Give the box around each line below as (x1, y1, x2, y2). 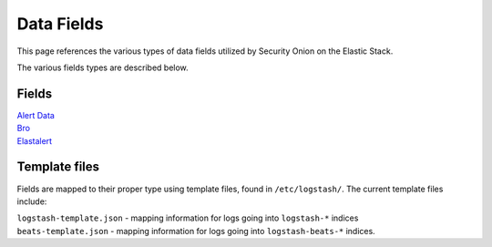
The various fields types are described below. (16, 62, 189, 73)
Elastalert (16, 135, 53, 146)
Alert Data (16, 109, 55, 120)
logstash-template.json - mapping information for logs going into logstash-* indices (16, 212, 359, 223)
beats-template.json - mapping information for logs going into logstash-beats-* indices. (16, 225, 375, 236)
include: (16, 196, 47, 207)
